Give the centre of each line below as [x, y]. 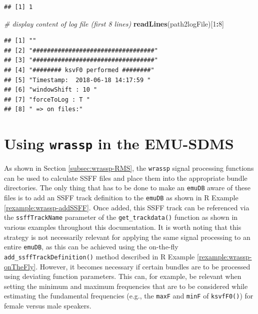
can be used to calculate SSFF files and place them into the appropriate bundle [126, 178]
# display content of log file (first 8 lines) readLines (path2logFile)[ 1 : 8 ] [114, 23]
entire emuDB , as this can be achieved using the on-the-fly [91, 247]
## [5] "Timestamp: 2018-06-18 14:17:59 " [77, 80]
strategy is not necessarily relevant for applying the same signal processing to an [127, 237]
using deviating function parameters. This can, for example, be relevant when [123, 276]
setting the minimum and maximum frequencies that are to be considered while [126, 286]
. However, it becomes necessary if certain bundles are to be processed [143, 266]
